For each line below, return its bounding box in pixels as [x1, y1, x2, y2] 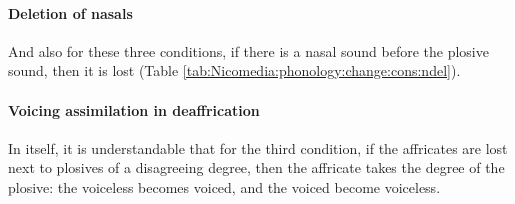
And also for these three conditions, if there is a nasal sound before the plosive [8, 40, 489, 61]
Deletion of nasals [8, 2, 133, 23]
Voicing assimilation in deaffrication [8, 99, 260, 120]
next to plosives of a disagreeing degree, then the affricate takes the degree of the [8, 157, 505, 178]
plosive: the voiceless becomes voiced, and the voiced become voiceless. [8, 176, 441, 197]
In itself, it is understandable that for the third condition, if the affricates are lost [8, 137, 508, 158]
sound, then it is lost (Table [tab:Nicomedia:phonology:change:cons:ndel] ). [8, 60, 461, 81]
